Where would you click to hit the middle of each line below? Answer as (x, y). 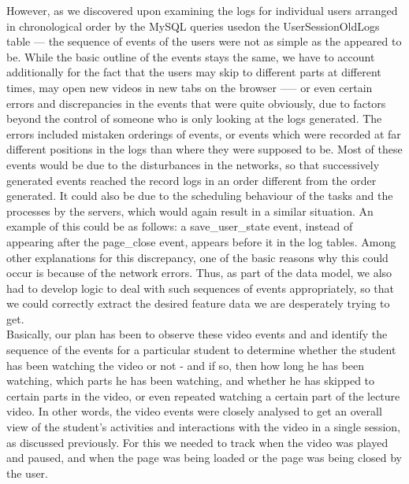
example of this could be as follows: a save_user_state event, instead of (180, 226)
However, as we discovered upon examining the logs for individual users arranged (202, 10)
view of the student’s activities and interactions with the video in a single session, (203, 427)
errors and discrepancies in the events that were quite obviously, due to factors (196, 103)
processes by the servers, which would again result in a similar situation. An (190, 211)
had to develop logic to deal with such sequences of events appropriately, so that (200, 288)
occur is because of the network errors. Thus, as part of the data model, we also (199, 273)
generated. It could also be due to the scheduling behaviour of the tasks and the (200, 196)
